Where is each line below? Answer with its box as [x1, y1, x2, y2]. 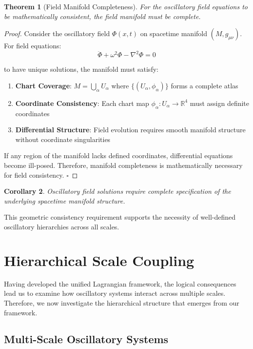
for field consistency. [4, 169, 64, 180]
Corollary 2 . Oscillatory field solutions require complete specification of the [4, 186, 231, 196]
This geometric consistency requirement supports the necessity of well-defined [4, 212, 236, 222]
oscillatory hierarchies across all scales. [4, 222, 119, 232]
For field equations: [4, 41, 61, 51]
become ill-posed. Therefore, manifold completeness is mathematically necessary [4, 160, 243, 170]
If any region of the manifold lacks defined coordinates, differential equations [4, 150, 233, 161]
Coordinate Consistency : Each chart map [15, 98, 149, 108]
